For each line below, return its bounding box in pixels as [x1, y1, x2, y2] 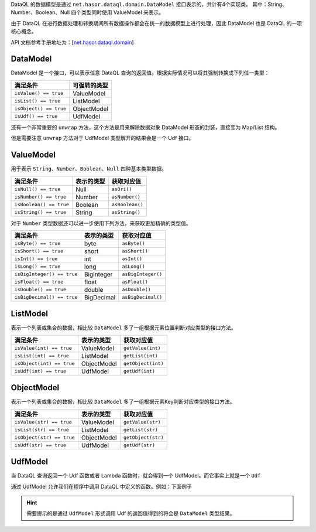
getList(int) [123, 353, 158, 359]
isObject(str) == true [14, 434, 75, 441]
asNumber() [111, 194, 140, 200]
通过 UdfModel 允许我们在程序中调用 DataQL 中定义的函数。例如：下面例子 [11, 483, 193, 490]
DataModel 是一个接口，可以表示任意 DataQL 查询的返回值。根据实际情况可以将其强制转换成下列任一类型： [11, 69, 270, 76]
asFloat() [122, 279, 149, 285]
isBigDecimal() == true [14, 294, 78, 301]
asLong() [122, 264, 146, 270]
